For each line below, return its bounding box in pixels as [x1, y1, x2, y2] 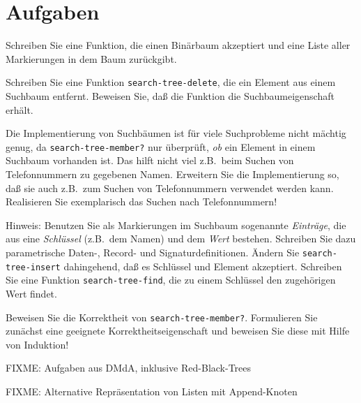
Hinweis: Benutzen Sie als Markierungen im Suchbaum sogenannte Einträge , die [6, 217, 346, 232]
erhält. [6, 102, 33, 117]
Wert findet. [6, 286, 57, 300]
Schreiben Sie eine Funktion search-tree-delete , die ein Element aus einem [6, 75, 336, 89]
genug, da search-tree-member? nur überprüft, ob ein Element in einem [6, 139, 316, 154]
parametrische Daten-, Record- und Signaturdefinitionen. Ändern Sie [6, 244, 300, 259]
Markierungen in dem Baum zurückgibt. [6, 51, 177, 66]
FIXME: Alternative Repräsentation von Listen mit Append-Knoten [6, 383, 298, 398]
